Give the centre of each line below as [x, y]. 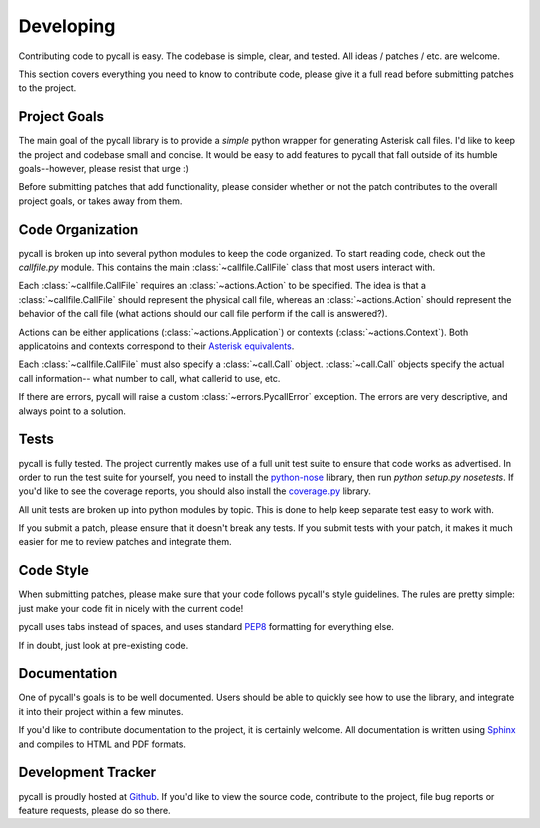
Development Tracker [87, 772]
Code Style [53, 570]
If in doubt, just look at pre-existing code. [103, 645]
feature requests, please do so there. [94, 810]
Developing [67, 26]
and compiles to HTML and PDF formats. [102, 744]
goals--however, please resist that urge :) [104, 169]
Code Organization [78, 229]
